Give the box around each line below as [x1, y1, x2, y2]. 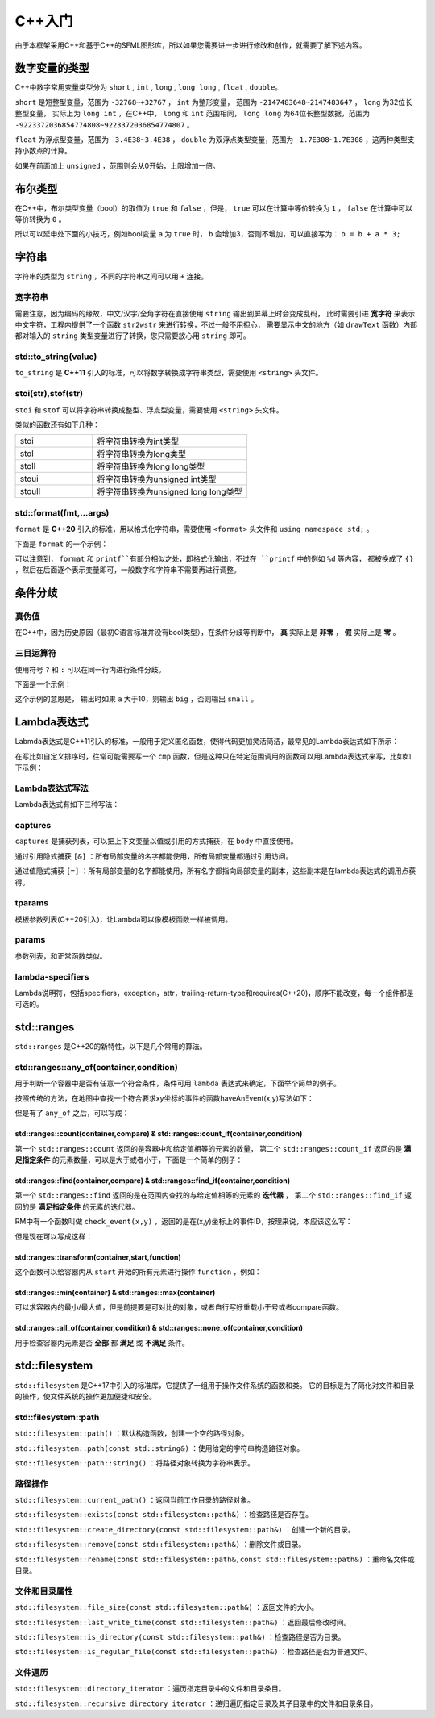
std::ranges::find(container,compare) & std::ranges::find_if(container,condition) [14, 1175, 291, 1185]
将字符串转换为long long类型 [97, 461, 205, 472]
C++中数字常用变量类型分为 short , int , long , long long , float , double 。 [14, 82, 283, 92]
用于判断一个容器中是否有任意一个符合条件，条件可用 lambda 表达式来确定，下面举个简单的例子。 [14, 1078, 342, 1089]
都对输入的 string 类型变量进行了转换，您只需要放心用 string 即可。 [14, 331, 251, 341]
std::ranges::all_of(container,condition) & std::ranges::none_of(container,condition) [14, 1323, 304, 1333]
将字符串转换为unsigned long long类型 [97, 487, 242, 498]
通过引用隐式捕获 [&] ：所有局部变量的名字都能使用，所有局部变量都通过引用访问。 [14, 851, 293, 861]
